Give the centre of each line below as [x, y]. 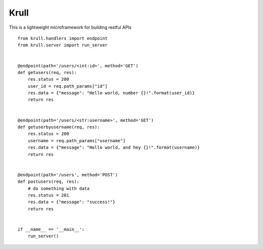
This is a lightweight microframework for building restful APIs [70, 27]
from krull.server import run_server [63, 45]
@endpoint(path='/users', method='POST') [68, 175]
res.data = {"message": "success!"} [71, 202]
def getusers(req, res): [47, 72]
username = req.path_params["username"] [77, 141]
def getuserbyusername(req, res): [59, 127]
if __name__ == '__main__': [51, 229]
